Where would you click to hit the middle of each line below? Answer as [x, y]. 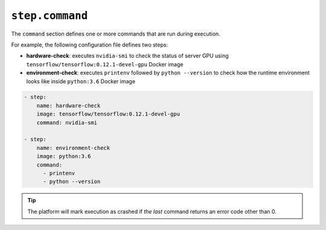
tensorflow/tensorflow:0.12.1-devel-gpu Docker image [105, 64]
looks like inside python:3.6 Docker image [81, 81]
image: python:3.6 [64, 156]
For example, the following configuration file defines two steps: [90, 45]
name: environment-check [73, 148]
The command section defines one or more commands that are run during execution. [116, 34]
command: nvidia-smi [67, 123]
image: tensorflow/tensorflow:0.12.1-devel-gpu [108, 114]
